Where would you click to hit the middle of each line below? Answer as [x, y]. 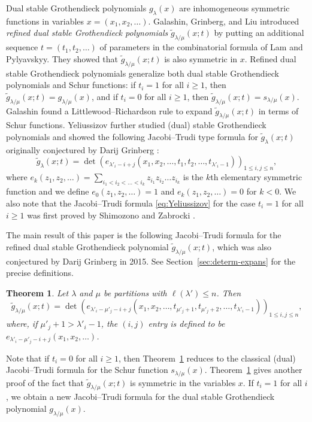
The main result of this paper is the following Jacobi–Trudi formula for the [144, 235]
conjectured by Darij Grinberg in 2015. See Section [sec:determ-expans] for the [151, 261]
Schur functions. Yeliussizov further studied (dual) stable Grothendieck [136, 125]
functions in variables [45, 21]
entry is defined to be [187, 324]
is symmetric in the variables [183, 382]
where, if [22, 324]
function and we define [48, 191]
